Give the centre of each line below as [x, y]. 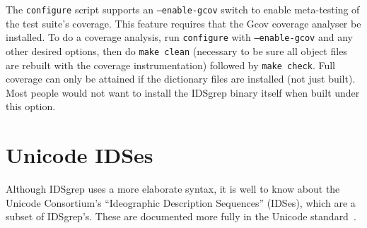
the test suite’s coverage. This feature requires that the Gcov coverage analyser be [183, 23]
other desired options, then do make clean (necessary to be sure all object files [176, 50]
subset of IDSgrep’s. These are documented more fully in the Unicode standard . [181, 216]
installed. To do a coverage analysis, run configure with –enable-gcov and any [179, 37]
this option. [31, 106]
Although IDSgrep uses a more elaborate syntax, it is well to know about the [173, 189]
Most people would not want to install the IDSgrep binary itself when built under [183, 92]
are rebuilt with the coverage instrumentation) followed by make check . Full [170, 65]
